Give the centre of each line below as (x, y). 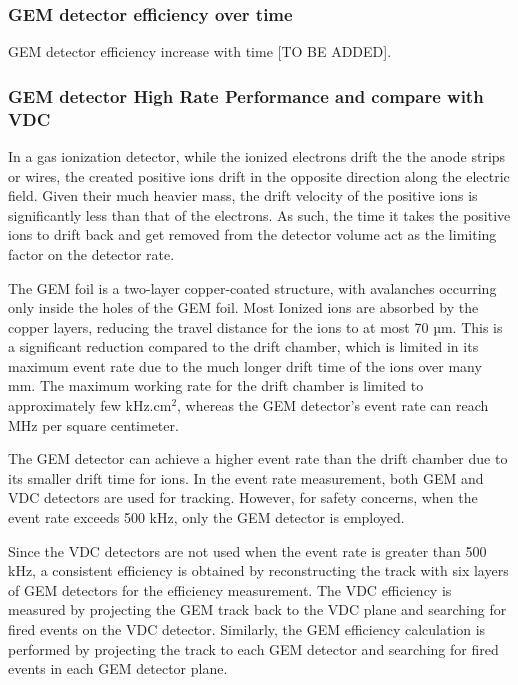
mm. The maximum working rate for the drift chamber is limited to (216, 385)
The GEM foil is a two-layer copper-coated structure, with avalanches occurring (252, 287)
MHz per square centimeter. (93, 424)
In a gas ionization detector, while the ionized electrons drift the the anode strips (257, 155)
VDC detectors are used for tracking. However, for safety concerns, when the (243, 497)
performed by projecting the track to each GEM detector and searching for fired (253, 648)
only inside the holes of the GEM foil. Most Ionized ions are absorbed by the (243, 307)
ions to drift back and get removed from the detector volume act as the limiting (252, 234)
